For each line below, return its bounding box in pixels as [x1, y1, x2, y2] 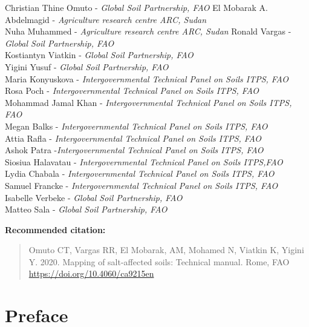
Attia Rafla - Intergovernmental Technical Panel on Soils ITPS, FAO [5, 131, 261, 144]
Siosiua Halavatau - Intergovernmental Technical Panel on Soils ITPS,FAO [5, 155, 283, 168]
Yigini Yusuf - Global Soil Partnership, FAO [5, 60, 169, 73]
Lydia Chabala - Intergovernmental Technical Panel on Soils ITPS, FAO [5, 167, 275, 180]
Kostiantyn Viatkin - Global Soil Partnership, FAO [5, 48, 194, 61]
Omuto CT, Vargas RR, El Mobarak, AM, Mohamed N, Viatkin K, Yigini [28, 243, 304, 256]
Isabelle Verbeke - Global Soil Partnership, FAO [5, 191, 183, 203]
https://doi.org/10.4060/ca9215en [28, 267, 154, 280]
